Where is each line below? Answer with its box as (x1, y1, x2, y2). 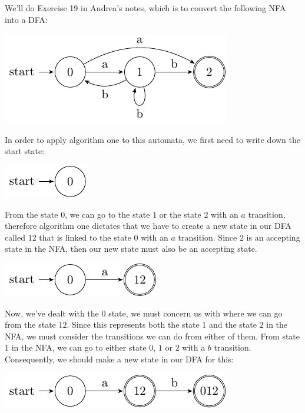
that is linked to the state (39, 231, 131, 243)
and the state (208, 318, 257, 331)
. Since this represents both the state (67, 318, 200, 331)
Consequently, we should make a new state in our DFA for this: (5, 352, 234, 365)
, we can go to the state (65, 208, 150, 220)
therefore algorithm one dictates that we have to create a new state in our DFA (5, 219, 291, 232)
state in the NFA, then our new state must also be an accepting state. (5, 242, 257, 255)
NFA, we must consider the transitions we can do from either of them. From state (5, 329, 300, 342)
